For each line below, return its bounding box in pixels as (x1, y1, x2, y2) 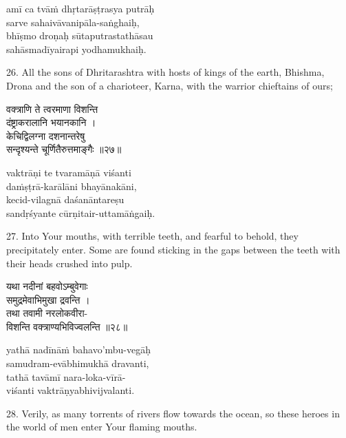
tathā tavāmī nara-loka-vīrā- (6, 369, 126, 384)
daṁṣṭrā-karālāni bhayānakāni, (6, 178, 137, 193)
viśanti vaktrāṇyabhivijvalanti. (6, 383, 135, 397)
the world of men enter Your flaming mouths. (6, 419, 197, 434)
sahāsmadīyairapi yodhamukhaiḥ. (6, 41, 147, 56)
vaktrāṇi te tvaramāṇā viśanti (6, 165, 131, 179)
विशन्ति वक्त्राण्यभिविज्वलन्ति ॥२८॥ (6, 319, 128, 333)
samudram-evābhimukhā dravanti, (6, 356, 149, 371)
